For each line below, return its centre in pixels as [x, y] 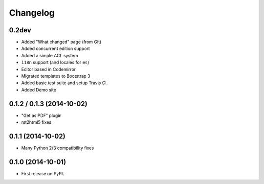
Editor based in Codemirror [48, 69]
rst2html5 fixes [36, 122]
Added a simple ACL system [50, 55]
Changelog [32, 13]
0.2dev [20, 30]
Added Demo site [39, 90]
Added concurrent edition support [55, 48]
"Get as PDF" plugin [42, 115]
